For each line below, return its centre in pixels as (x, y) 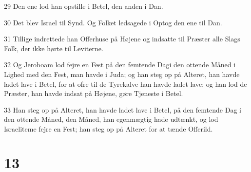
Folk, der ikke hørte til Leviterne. (54, 48)
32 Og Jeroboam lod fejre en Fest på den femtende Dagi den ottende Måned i (120, 65)
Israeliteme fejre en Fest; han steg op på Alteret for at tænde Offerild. (108, 128)
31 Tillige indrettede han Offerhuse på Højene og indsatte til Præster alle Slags (122, 39)
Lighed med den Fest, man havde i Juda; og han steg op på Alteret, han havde (122, 74)
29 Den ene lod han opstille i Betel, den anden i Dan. (84, 6)
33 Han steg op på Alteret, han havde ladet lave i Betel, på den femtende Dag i (123, 109)
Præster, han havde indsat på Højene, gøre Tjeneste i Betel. (94, 93)
